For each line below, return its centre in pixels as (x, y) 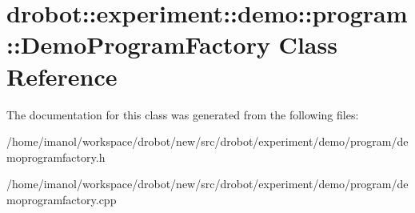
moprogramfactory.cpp (62, 199)
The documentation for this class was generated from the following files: (183, 114)
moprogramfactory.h (56, 157)
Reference (62, 76)
